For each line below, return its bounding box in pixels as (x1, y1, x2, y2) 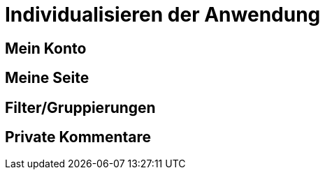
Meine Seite (5, 69, 89, 87)
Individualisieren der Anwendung (5, 3, 321, 26)
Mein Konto (5, 39, 87, 57)
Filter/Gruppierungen (5, 98, 156, 116)
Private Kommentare (5, 128, 152, 146)
